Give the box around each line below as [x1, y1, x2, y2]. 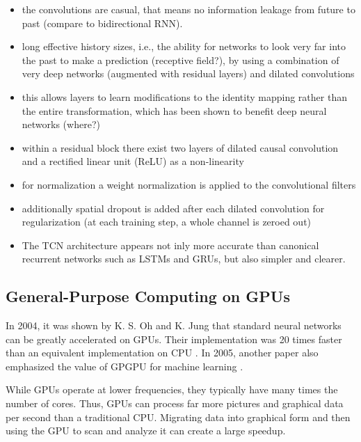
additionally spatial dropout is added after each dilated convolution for [22, 200, 325, 215]
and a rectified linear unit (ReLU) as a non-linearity [22, 154, 244, 168]
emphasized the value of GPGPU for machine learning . [6, 358, 243, 373]
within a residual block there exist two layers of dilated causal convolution [22, 140, 339, 155]
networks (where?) [22, 117, 100, 132]
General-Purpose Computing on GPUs [6, 285, 290, 307]
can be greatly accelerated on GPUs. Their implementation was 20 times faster [6, 331, 342, 346]
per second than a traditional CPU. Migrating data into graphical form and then [6, 409, 351, 424]
